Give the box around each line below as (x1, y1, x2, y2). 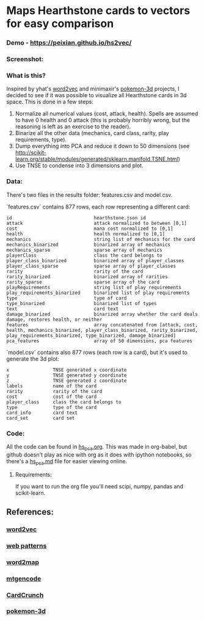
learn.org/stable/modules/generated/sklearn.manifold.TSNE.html (15, 155, 178, 163)
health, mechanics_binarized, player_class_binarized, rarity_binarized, (6, 327, 199, 333)
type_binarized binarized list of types (6, 300, 157, 306)
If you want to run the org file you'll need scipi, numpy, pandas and (15, 482, 184, 490)
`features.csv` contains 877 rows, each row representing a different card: (6, 203, 191, 210)
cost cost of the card (6, 394, 97, 400)
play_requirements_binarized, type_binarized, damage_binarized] (6, 333, 176, 339)
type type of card (6, 295, 127, 301)
